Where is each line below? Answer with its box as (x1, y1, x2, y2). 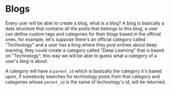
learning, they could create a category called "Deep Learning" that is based (5, 47, 164, 53)
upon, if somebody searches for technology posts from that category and (5, 73, 160, 79)
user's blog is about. (5, 58, 48, 64)
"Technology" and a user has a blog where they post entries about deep (5, 41, 157, 48)
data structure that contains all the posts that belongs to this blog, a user (5, 25, 158, 31)
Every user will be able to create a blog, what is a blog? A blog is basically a (5, 20, 164, 26)
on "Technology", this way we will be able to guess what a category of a (5, 52, 157, 59)
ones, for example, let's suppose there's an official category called (5, 36, 145, 42)
